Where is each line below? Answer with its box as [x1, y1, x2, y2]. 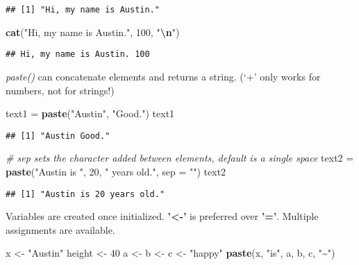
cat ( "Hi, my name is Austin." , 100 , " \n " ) [6, 24, 180, 39]
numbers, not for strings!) [6, 83, 115, 97]
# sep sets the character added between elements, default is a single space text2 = [6, 151, 354, 165]
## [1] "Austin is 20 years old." [6, 189, 165, 199]
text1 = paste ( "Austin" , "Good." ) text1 [6, 106, 175, 121]
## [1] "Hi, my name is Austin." [6, 5, 160, 15]
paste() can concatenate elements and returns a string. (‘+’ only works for [6, 69, 321, 83]
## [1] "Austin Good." [6, 130, 110, 141]
